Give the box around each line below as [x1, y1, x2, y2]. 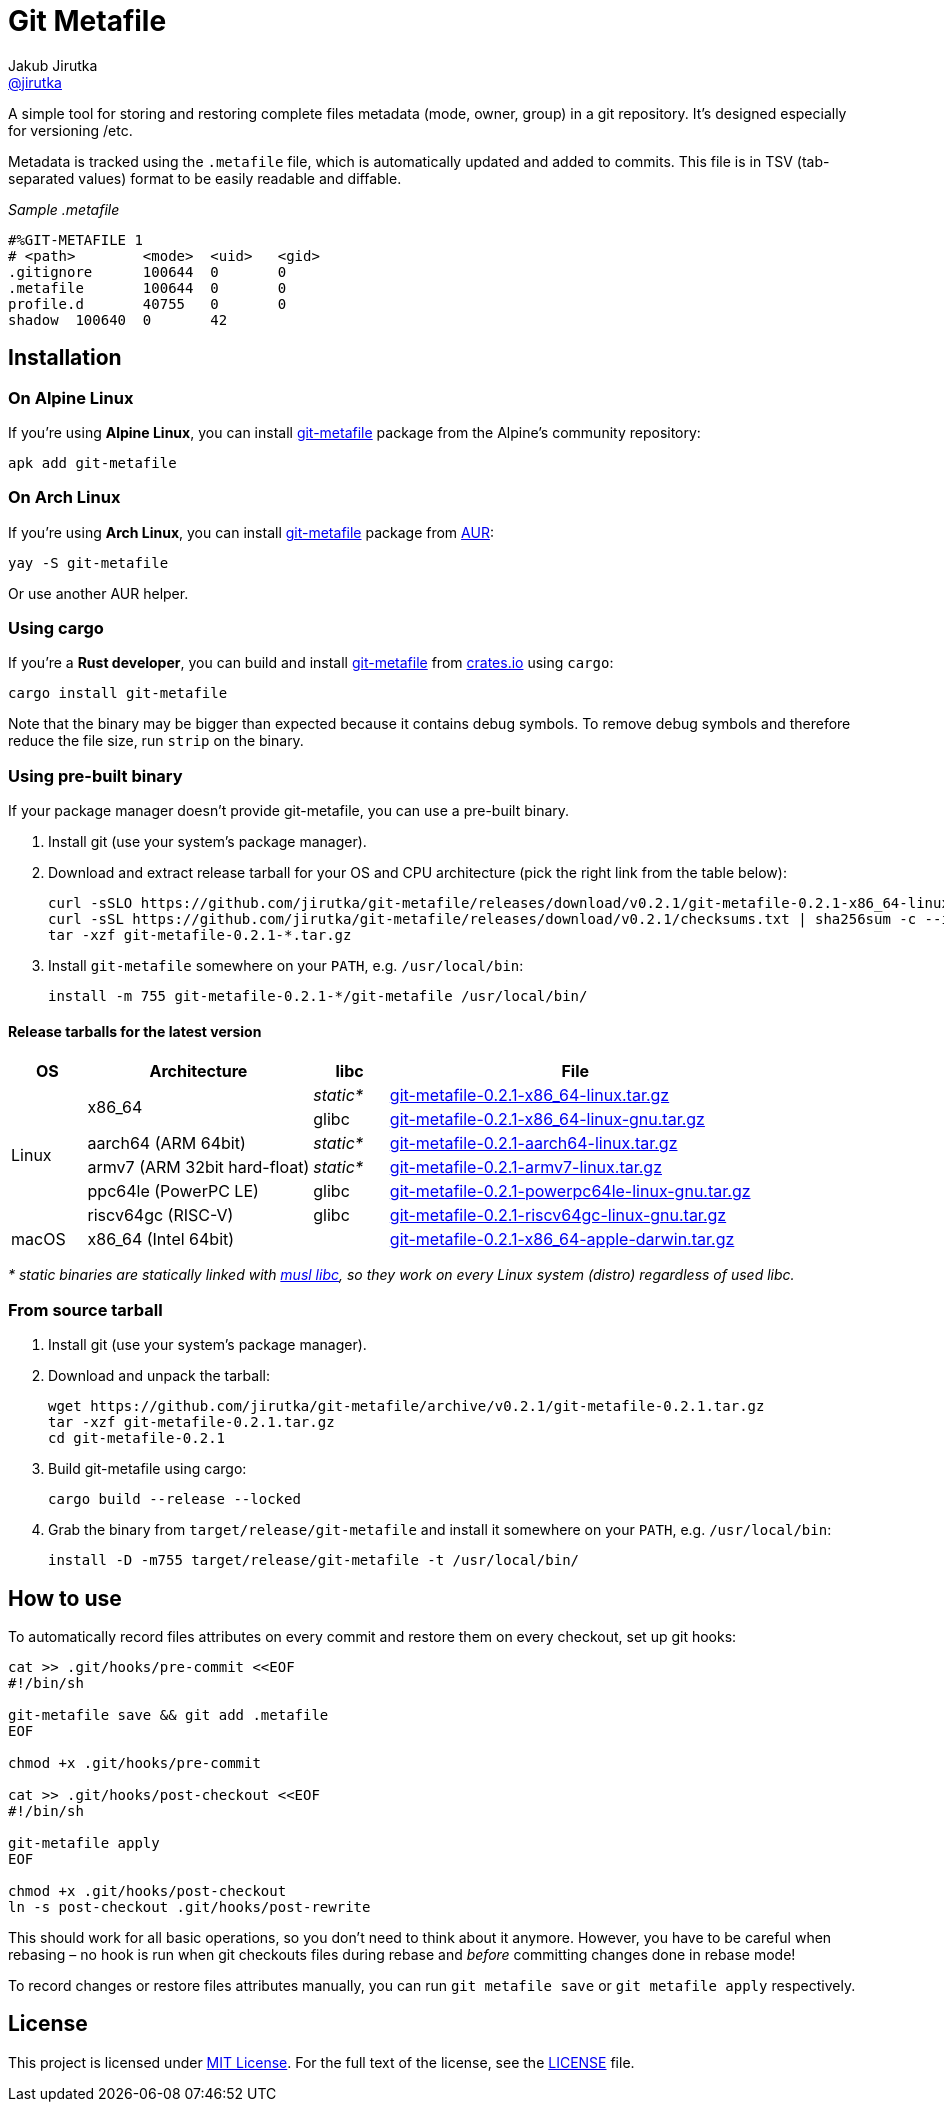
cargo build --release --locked [48, 1491, 301, 1508]
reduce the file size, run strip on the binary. [8, 732, 304, 750]
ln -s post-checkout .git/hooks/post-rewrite [8, 1899, 371, 1916]
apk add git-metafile [8, 454, 177, 471]
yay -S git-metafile [8, 554, 169, 571]
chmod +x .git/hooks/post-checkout [8, 1883, 287, 1900]
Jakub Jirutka [8, 56, 98, 74]
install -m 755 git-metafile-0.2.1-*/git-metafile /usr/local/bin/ [48, 988, 588, 1005]
